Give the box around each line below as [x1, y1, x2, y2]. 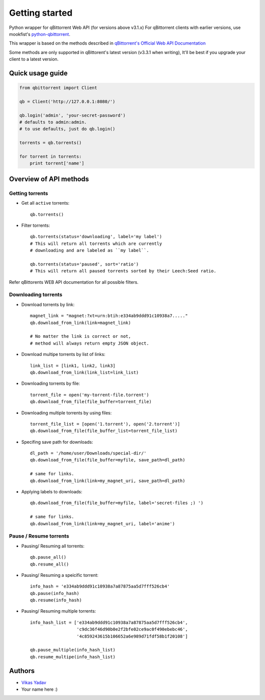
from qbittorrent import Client [19, 85, 98, 91]
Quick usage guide [9, 69, 68, 77]
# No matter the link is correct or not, [30, 334, 131, 339]
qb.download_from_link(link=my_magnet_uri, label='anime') [30, 521, 175, 526]
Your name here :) [21, 686, 58, 692]
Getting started [9, 7, 73, 18]
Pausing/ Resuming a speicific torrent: [21, 572, 99, 578]
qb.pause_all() [30, 555, 67, 560]
